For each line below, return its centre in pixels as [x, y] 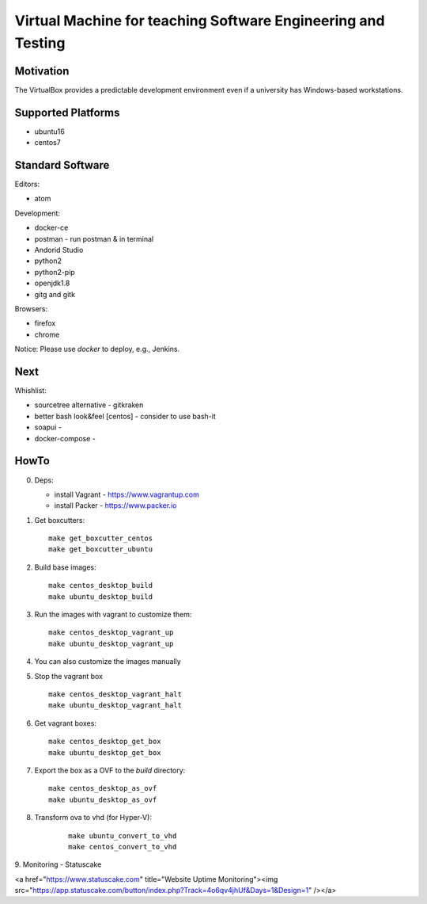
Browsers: [31, 308]
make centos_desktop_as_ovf [103, 789]
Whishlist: [30, 391]
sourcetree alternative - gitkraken [89, 405]
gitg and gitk [55, 294]
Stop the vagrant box [68, 676]
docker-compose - [65, 438]
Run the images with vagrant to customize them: [113, 615]
